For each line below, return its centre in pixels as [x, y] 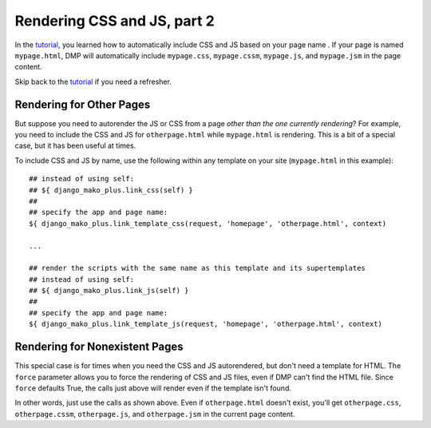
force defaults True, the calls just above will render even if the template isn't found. [153, 388]
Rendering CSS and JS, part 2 [115, 21]
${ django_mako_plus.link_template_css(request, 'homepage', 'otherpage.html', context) [208, 223]
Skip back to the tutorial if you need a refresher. [93, 81]
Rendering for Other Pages [83, 104]
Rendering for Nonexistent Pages [99, 347]
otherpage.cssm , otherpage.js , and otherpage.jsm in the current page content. [155, 414]
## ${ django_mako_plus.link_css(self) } [111, 190]
